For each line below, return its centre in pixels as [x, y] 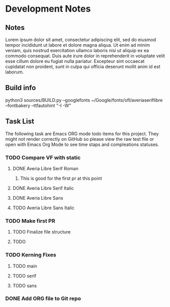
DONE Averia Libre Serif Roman [45, 168]
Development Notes [48, 9]
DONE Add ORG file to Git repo [43, 298]
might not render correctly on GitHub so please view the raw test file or [80, 139]
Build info [21, 88]
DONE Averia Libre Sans [38, 198]
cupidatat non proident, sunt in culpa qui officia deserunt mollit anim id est [83, 67]
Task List [20, 121]
